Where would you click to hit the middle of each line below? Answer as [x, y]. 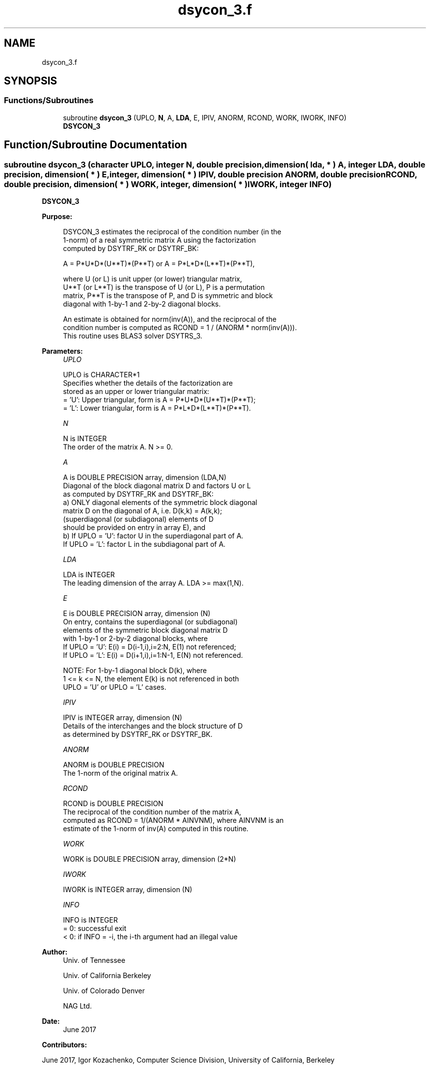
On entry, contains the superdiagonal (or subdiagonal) [150, 622]
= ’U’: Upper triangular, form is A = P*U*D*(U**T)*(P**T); [159, 400]
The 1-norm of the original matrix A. [121, 773]
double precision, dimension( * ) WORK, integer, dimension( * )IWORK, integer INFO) [168, 184]
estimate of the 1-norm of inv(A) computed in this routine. [156, 829]
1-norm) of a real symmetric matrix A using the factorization [160, 240]
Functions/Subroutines [49, 100]
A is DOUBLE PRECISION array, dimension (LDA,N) [145, 478]
